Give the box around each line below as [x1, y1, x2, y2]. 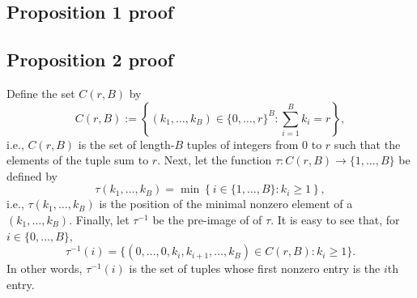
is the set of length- [78, 135, 175, 152]
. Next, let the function [157, 151, 272, 168]
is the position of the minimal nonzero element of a [99, 195, 353, 212]
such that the [334, 135, 401, 152]
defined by [6, 167, 58, 184]
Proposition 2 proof [6, 47, 174, 72]
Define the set [6, 84, 75, 101]
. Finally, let [69, 211, 130, 228]
